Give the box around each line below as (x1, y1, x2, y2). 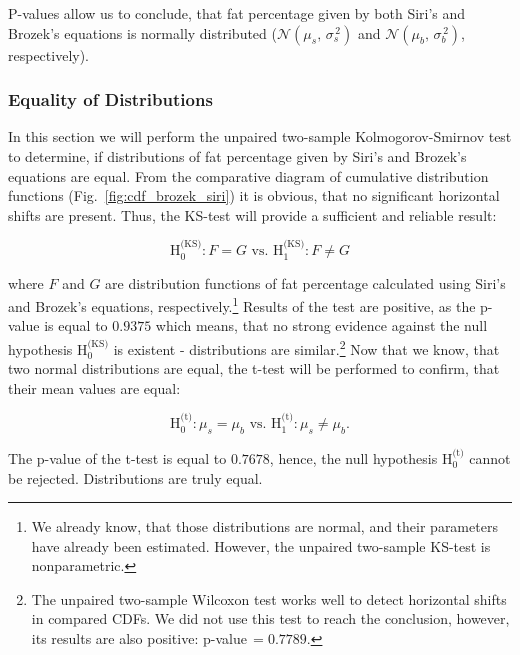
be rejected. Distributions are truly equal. (8, 467, 263, 488)
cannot (469, 447, 511, 468)
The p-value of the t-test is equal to (8, 447, 227, 468)
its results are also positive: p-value (31, 628, 247, 649)
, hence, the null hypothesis (269, 447, 438, 468)
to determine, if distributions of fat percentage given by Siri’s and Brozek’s (8, 146, 467, 166)
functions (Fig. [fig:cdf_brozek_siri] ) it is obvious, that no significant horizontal (8, 185, 500, 206)
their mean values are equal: (8, 377, 181, 398)
